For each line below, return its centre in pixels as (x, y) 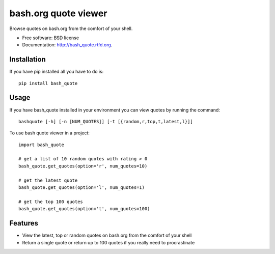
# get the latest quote (48, 180)
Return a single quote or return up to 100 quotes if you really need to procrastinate (108, 242)
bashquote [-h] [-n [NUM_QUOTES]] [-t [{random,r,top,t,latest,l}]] (106, 121)
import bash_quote (42, 145)
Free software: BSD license (50, 38)
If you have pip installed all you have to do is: (57, 72)
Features (24, 223)
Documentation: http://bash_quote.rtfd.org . (67, 45)
